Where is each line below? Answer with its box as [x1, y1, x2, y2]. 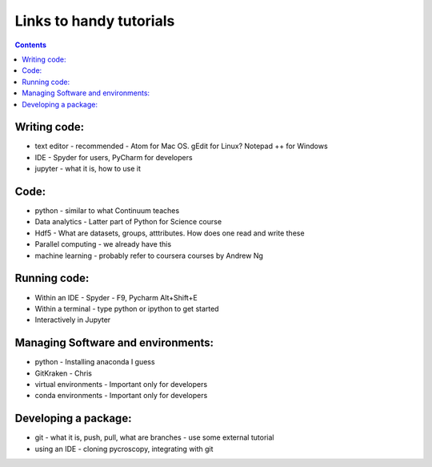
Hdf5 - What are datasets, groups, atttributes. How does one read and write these [34, 228, 305, 238]
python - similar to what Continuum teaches [34, 206, 180, 215]
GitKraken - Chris [34, 368, 92, 378]
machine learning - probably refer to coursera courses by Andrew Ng [34, 251, 264, 260]
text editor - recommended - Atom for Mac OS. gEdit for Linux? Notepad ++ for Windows [34, 141, 328, 151]
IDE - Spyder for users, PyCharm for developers [34, 152, 193, 162]
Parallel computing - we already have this [34, 240, 172, 249]
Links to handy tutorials [14, 12, 175, 30]
